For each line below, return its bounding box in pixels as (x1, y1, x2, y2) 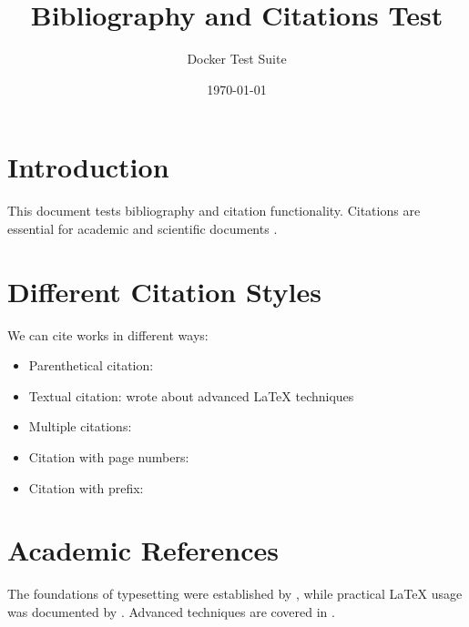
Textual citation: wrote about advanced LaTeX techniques (28, 386, 354, 405)
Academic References (7, 531, 280, 569)
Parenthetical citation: (28, 356, 154, 375)
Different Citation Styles (7, 272, 321, 309)
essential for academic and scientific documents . (7, 218, 278, 238)
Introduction (7, 148, 169, 186)
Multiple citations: (28, 417, 132, 436)
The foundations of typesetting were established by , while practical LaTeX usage (7, 584, 463, 603)
